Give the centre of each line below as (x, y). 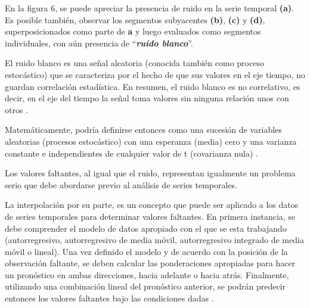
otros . (17, 109)
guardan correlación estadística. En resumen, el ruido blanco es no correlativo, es (153, 86)
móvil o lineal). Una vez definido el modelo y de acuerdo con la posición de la (146, 251)
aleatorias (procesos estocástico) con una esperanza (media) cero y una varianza (151, 141)
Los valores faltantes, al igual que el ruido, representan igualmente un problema (150, 173)
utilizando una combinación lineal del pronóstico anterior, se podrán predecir (145, 286)
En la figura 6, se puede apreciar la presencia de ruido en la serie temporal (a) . (149, 8)
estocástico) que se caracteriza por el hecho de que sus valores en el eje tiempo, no (155, 74)
